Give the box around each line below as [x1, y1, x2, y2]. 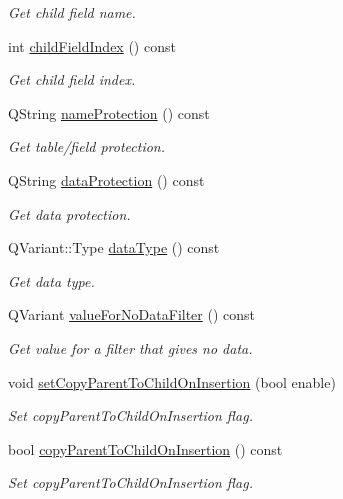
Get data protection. [8, 203, 131, 224]
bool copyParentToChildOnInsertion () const [8, 438, 283, 459]
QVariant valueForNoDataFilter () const [8, 304, 255, 325]
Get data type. [8, 270, 95, 291]
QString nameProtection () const [8, 102, 210, 123]
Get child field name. [8, 2, 136, 22]
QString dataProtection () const [8, 169, 205, 190]
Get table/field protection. [8, 136, 165, 157]
